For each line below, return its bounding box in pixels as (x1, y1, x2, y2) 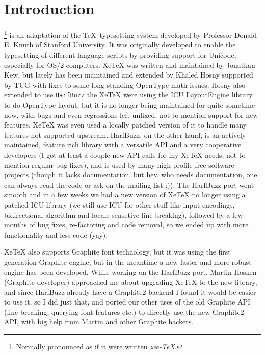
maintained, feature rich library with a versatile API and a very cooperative (4, 139, 242, 150)
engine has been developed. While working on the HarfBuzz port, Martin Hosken (4, 266, 257, 277)
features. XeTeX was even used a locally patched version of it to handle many (4, 119, 247, 130)
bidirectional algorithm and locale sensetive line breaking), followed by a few (4, 209, 243, 220)
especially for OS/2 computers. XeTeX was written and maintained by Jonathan (4, 59, 255, 70)
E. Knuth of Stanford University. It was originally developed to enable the (4, 39, 236, 50)
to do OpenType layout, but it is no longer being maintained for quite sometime (4, 99, 255, 110)
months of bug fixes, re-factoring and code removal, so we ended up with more (4, 219, 249, 230)
